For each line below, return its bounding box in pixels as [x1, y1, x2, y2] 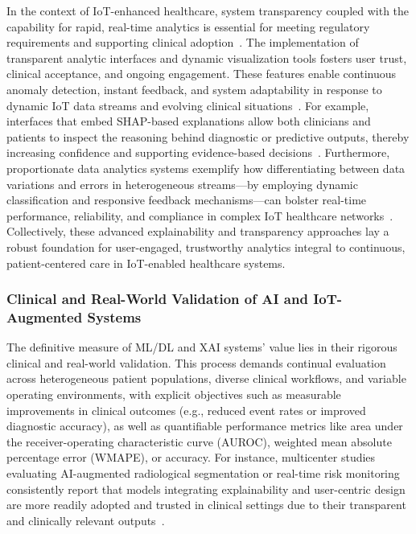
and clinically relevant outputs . [6, 511, 165, 528]
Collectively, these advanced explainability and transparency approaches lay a [6, 223, 389, 240]
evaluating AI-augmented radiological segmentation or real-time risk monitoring [6, 464, 400, 481]
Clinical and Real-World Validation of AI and [6, 289, 308, 309]
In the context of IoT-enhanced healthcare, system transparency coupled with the [6, 2, 410, 18]
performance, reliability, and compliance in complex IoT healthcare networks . [6, 207, 393, 224]
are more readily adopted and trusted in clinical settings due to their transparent [6, 496, 406, 513]
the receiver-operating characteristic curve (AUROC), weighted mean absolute [6, 433, 392, 450]
